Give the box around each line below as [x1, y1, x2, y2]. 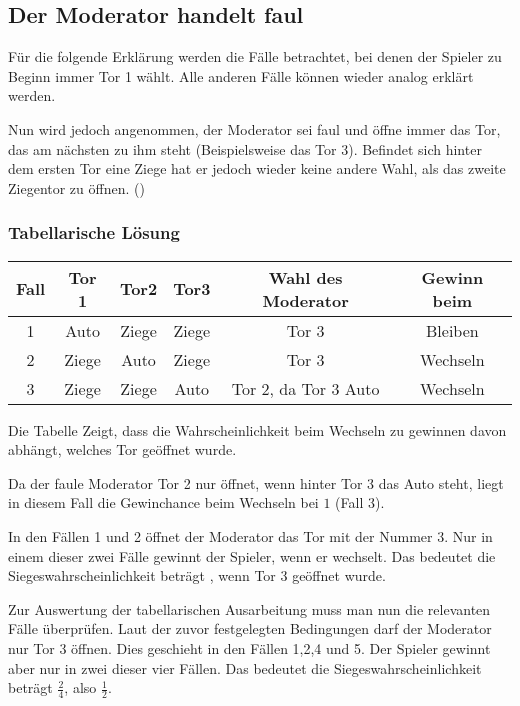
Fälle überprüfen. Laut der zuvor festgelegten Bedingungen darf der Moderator [8, 618, 492, 639]
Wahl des [268, 265, 343, 289]
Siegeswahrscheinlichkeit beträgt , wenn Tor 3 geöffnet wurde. [8, 565, 386, 586]
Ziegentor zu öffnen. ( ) [8, 177, 145, 198]
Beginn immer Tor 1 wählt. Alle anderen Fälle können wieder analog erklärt [8, 65, 474, 86]
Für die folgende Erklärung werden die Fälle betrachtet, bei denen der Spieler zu [8, 46, 502, 67]
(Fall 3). [335, 492, 385, 513]
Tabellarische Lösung [8, 220, 180, 245]
